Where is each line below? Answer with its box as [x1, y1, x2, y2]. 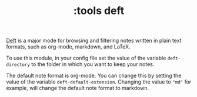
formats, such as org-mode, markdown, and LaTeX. [6, 43, 131, 50]
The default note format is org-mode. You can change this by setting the [6, 72, 182, 79]
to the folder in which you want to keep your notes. [31, 61, 155, 68]
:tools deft [73, 4, 125, 18]
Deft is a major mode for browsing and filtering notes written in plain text [6, 37, 182, 44]
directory [6, 62, 31, 68]
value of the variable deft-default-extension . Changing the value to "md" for [6, 78, 192, 85]
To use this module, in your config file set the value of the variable [6, 54, 166, 62]
